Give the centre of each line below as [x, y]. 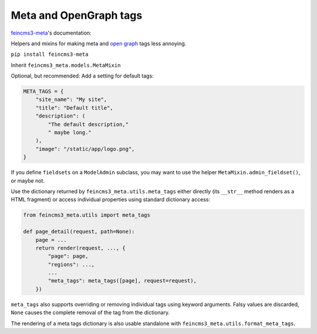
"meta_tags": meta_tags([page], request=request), [122, 281]
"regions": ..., [71, 264]
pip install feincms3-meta [50, 55]
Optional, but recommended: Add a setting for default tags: [82, 76]
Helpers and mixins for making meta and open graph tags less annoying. [99, 43]
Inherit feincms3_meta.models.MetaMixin [66, 65]
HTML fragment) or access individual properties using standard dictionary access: [111, 200]
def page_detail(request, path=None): [79, 232]
